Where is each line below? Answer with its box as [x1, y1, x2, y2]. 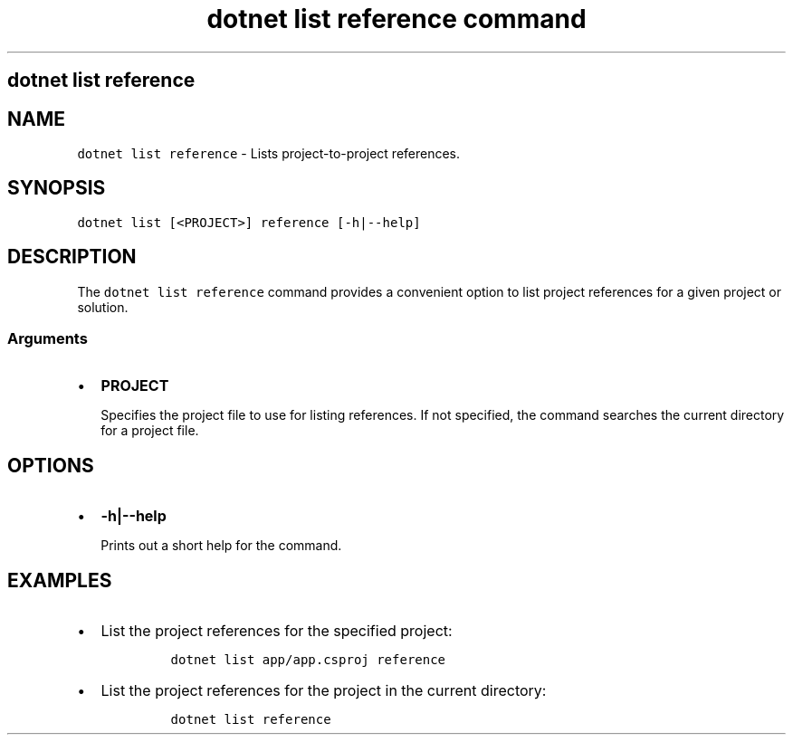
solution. [77, 299, 129, 315]
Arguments [7, 329, 88, 348]
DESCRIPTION [7, 245, 137, 269]
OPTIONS [7, 453, 94, 477]
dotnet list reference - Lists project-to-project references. [77, 146, 461, 162]
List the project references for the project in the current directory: [100, 681, 547, 700]
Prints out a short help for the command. [100, 537, 342, 554]
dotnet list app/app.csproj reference [170, 652, 446, 668]
